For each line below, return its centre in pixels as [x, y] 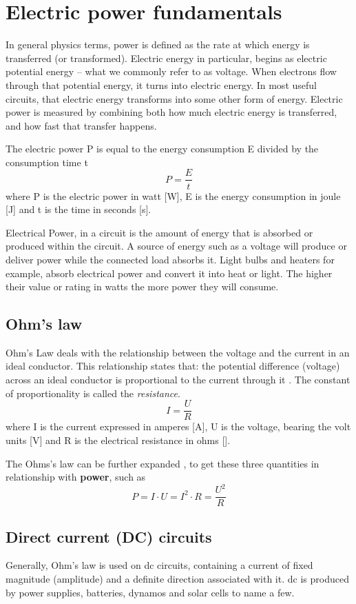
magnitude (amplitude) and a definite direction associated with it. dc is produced [177, 579]
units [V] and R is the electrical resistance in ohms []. [118, 440]
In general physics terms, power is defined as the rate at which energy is [158, 44]
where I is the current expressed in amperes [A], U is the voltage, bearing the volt [178, 426]
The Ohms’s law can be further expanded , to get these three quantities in [163, 463]
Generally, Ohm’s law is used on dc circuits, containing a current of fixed [159, 565]
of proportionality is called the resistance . [93, 393]
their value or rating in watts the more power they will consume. [142, 286]
